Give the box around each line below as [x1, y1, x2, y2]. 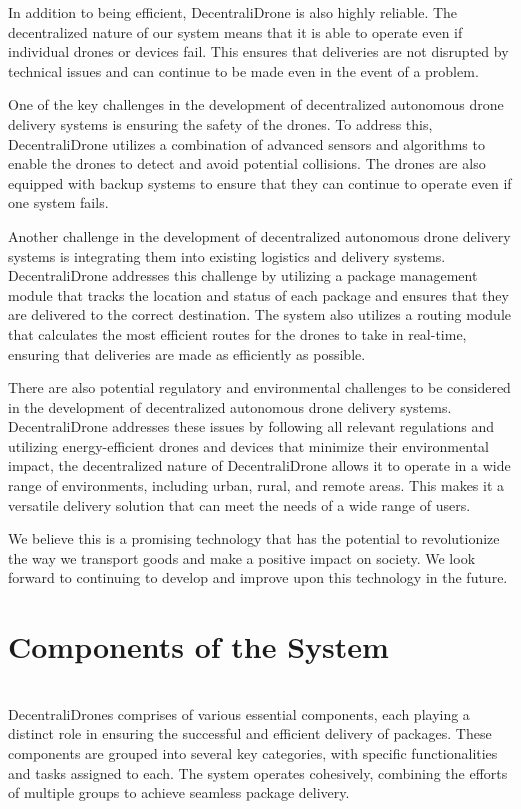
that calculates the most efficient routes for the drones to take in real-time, [8, 323, 467, 344]
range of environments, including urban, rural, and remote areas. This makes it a [8, 475, 505, 496]
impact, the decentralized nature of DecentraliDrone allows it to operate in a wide [8, 455, 511, 476]
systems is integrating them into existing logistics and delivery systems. [8, 245, 446, 266]
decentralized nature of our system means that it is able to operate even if [8, 21, 463, 42]
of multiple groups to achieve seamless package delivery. [8, 782, 350, 803]
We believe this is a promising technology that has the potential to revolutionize [8, 528, 500, 549]
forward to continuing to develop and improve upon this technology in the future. [8, 567, 508, 588]
